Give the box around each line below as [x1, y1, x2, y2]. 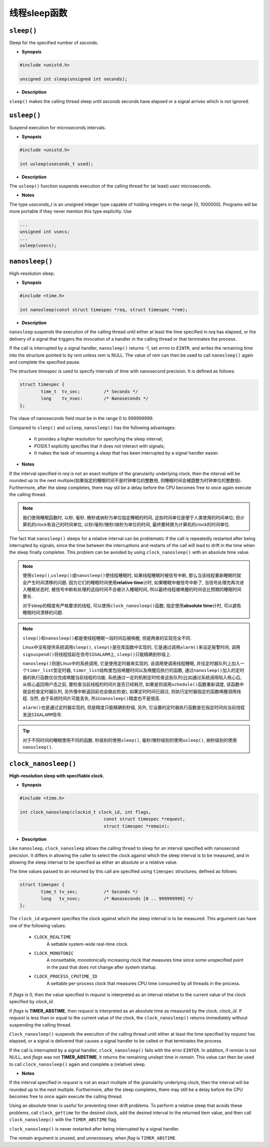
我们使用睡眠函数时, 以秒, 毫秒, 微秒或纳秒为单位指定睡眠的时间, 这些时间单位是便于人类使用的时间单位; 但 [22, 515, 241, 521]
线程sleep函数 [9, 7, 68, 18]
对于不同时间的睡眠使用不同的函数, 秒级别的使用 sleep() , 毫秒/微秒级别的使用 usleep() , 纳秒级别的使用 [22, 737, 237, 743]
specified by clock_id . [9, 999, 54, 1005]
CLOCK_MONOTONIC [34, 951, 74, 956]
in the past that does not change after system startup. [46, 964, 157, 970]
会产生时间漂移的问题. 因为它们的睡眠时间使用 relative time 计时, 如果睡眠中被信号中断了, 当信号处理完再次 [22, 579, 240, 585]
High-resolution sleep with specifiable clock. [9, 772, 105, 779]
